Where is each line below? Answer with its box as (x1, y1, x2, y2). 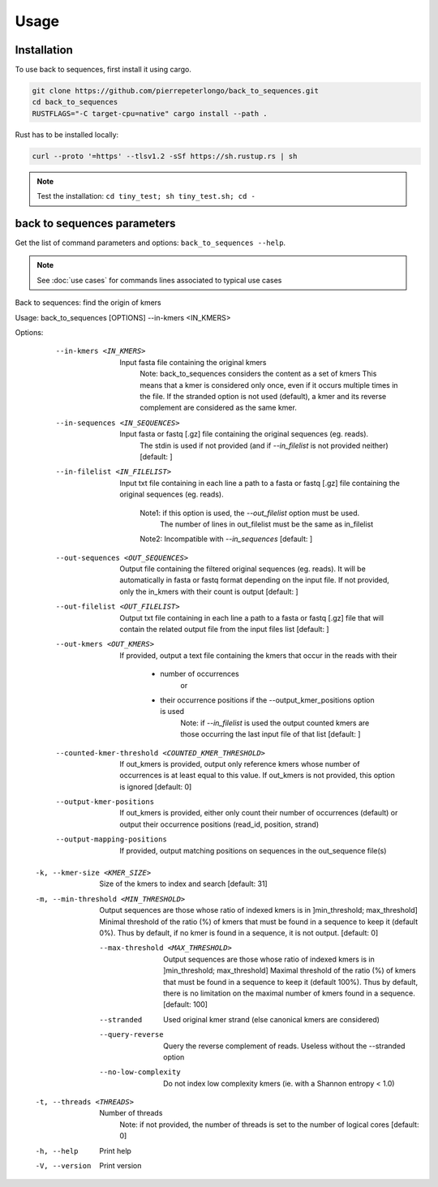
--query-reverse (99, 1030, 164, 1039)
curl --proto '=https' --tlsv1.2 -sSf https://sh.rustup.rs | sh (32, 151, 298, 161)
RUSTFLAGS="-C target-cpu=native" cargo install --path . (32, 109, 268, 118)
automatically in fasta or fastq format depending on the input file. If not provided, (119, 575, 389, 585)
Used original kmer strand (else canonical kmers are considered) (163, 1014, 380, 1024)
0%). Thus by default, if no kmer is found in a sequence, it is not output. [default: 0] (99, 928, 379, 937)
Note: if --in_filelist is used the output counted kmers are (180, 718, 370, 728)
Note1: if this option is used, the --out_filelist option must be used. (140, 508, 360, 518)
